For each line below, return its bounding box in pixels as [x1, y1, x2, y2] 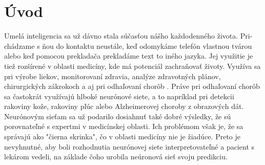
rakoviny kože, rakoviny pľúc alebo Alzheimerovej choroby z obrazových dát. [4, 101, 244, 112]
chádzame [4, 40, 35, 51]
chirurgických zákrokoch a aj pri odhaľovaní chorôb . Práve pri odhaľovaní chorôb [4, 81, 260, 91]
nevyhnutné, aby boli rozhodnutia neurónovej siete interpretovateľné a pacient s [4, 141, 255, 152]
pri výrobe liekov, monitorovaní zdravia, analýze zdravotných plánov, [4, 70, 221, 81]
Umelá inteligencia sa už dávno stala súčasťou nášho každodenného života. [4, 30, 238, 41]
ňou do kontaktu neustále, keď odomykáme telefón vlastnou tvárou [42, 40, 252, 51]
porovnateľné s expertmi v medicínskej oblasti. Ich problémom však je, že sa [4, 121, 243, 132]
